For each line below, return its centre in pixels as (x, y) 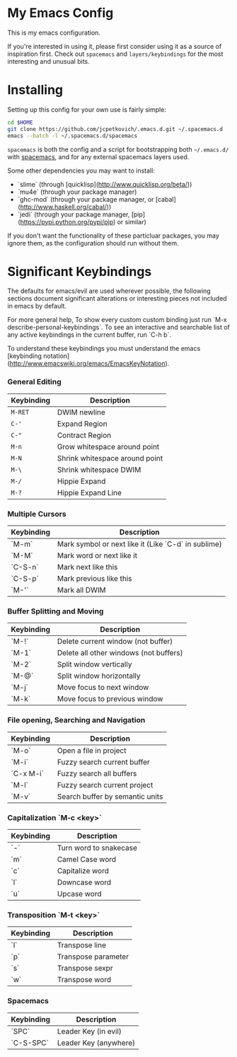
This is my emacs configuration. (54, 33)
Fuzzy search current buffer (103, 762)
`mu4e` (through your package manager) (77, 192)
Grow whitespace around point (108, 446)
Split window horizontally (99, 676)
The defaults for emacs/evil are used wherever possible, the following (109, 291)
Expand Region (82, 424)
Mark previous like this (94, 579)
